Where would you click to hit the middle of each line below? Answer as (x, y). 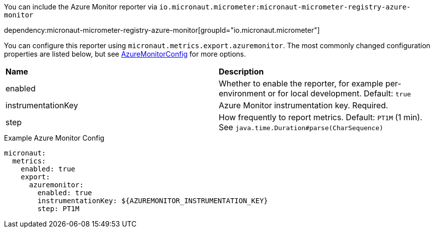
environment (242, 93)
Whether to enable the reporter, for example (301, 83)
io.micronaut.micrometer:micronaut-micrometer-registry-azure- (285, 7)
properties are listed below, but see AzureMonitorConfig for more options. (125, 54)
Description (241, 72)
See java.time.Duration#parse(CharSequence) (301, 127)
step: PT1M (58, 209)
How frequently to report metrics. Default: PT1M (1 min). (321, 117)
